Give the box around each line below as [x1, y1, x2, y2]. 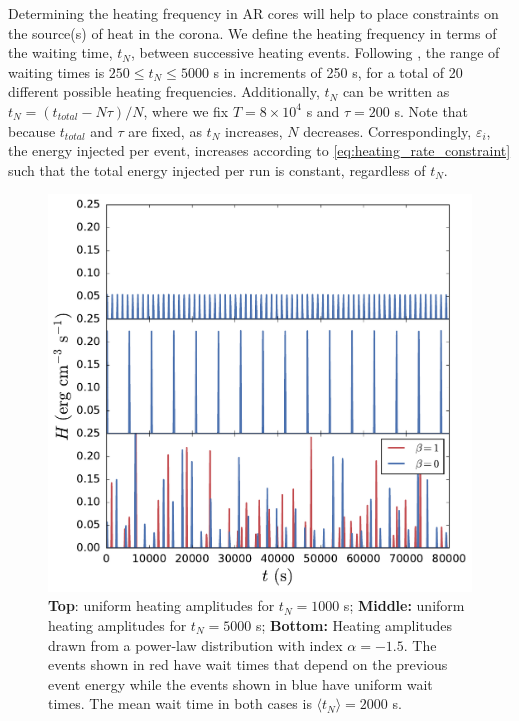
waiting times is [8, 61, 105, 82]
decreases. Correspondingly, [303, 120, 472, 141]
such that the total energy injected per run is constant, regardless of [8, 159, 426, 180]
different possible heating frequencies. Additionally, [8, 81, 320, 102]
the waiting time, [8, 42, 113, 63]
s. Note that [394, 100, 469, 121]
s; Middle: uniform [343, 595, 465, 616]
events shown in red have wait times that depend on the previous [48, 654, 448, 675]
